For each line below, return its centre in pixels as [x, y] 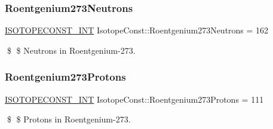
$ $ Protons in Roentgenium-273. [69, 119]
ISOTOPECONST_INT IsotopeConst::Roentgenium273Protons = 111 [134, 99]
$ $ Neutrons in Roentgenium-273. [71, 50]
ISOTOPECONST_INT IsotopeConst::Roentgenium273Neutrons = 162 [137, 30]
